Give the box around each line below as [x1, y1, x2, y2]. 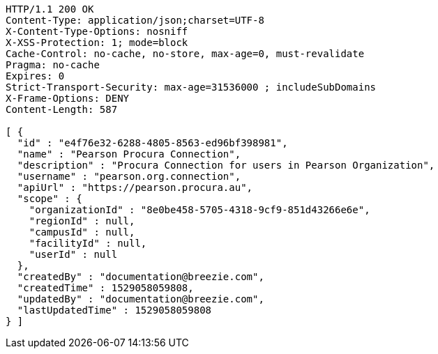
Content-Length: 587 [6, 104, 118, 115]
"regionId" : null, [29, 215, 135, 226]
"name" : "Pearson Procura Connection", [17, 148, 241, 160]
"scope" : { [17, 193, 82, 204]
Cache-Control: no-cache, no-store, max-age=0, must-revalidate [6, 48, 365, 59]
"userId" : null [29, 249, 118, 260]
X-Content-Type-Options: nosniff [6, 26, 188, 37]
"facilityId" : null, [29, 238, 147, 249]
